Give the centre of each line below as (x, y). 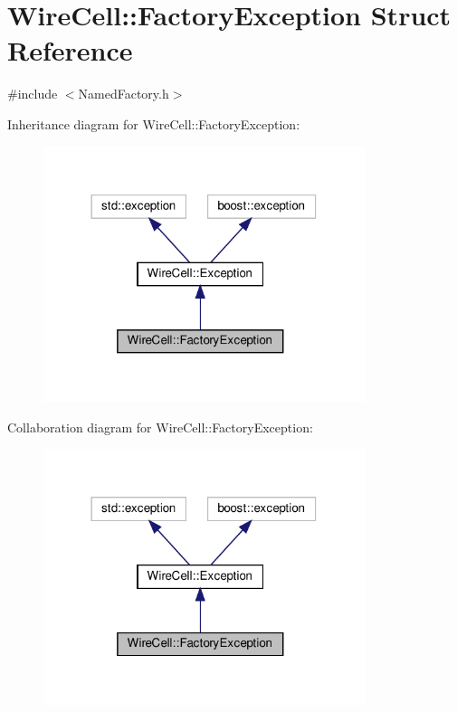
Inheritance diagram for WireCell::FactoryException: (154, 123)
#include (33, 94)
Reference (70, 50)
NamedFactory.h (124, 94)
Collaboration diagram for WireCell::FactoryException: (160, 427)
